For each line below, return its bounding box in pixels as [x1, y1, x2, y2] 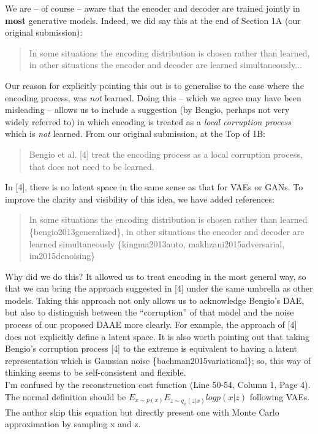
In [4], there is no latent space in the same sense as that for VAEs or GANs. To [5, 180, 303, 193]
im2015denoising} [29, 249, 96, 262]
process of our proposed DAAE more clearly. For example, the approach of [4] [5, 318, 297, 331]
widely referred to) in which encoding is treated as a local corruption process [5, 115, 291, 128]
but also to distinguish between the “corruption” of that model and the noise [5, 306, 294, 319]
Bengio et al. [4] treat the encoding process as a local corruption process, [29, 147, 303, 160]
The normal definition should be [5, 390, 126, 403]
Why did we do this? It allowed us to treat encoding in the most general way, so [5, 269, 306, 282]
